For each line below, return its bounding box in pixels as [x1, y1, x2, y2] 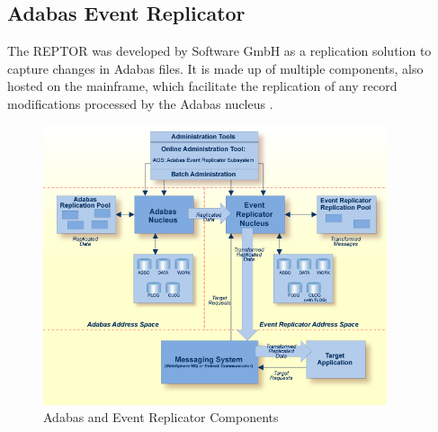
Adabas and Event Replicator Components [43, 408, 279, 427]
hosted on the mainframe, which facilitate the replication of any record [7, 76, 398, 95]
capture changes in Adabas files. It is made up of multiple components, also [7, 58, 424, 77]
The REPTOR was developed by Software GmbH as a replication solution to [7, 41, 432, 60]
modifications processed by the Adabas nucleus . [7, 94, 273, 112]
